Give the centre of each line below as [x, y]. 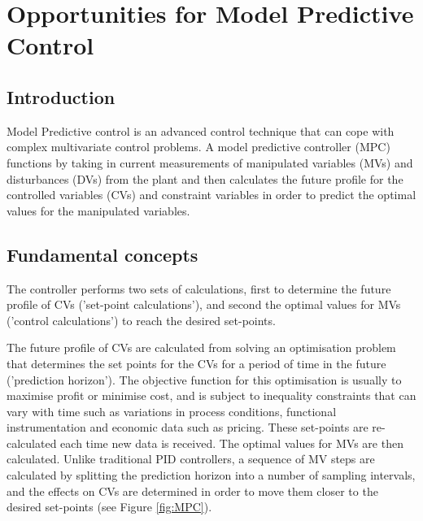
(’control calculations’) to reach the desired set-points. [141, 320]
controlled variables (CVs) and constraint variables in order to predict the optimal [211, 195]
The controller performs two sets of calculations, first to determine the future [199, 288]
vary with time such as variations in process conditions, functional [172, 411]
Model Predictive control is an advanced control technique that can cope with [201, 130]
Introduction [61, 96]
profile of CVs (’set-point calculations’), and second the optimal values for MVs [204, 304]
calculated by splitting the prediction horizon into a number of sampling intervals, [211, 475]
